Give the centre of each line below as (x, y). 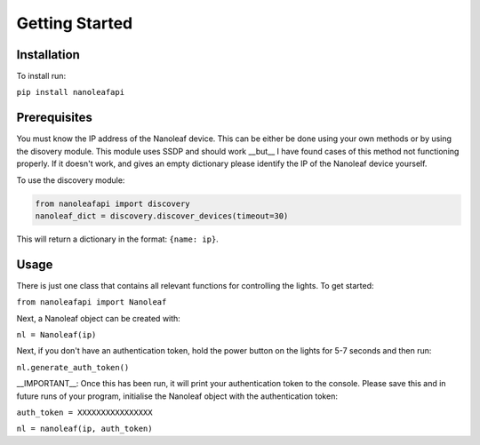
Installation (48, 55)
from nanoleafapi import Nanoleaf (92, 302)
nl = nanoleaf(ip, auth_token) (84, 429)
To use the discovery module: (71, 180)
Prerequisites (54, 118)
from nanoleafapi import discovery (112, 203)
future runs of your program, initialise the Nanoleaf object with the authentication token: (177, 396)
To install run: (41, 76)
